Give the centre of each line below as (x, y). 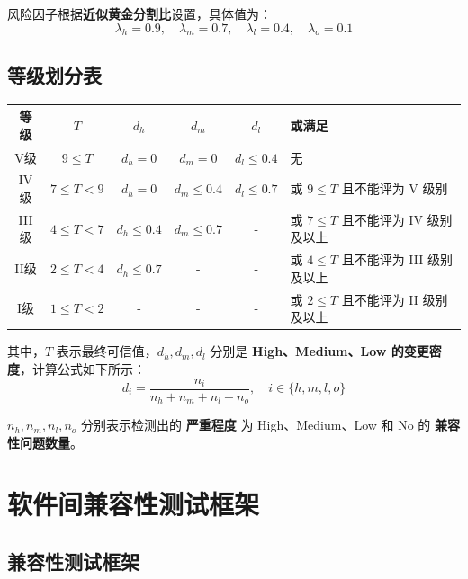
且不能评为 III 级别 (397, 259)
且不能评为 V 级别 (395, 188)
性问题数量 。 (45, 442)
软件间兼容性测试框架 (134, 504)
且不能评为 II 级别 (395, 299)
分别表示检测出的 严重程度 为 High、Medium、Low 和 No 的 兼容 (271, 425)
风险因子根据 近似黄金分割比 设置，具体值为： (139, 13)
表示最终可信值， (107, 351)
